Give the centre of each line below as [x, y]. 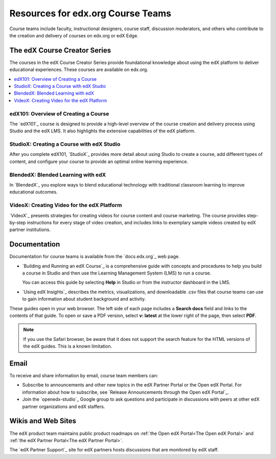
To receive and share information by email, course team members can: [84, 376]
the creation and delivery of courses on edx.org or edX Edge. [74, 35]
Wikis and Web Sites [43, 421]
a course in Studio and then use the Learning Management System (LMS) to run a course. [117, 273]
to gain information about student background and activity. [84, 299]
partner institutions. [30, 229]
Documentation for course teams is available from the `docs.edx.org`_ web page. [95, 257]
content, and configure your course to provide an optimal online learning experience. [99, 162]
